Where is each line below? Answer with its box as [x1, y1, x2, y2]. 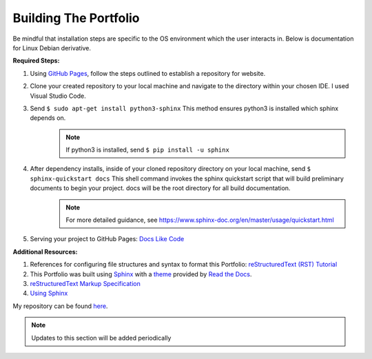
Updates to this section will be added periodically [31, 334, 172, 342]
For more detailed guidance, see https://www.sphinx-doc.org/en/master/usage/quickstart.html [65, 216, 334, 224]
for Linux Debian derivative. [12, 43, 92, 52]
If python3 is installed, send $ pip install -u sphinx [65, 145, 230, 154]
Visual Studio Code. [30, 92, 86, 100]
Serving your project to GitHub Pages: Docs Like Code [30, 235, 185, 243]
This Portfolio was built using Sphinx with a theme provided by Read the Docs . [30, 269, 252, 278]
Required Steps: [12, 57, 60, 65]
